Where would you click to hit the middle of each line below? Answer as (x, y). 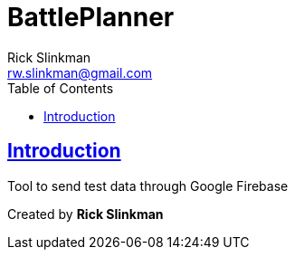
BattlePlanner (91, 17)
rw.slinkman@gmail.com (80, 72)
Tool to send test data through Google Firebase (148, 186)
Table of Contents (61, 88)
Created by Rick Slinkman (86, 214)
